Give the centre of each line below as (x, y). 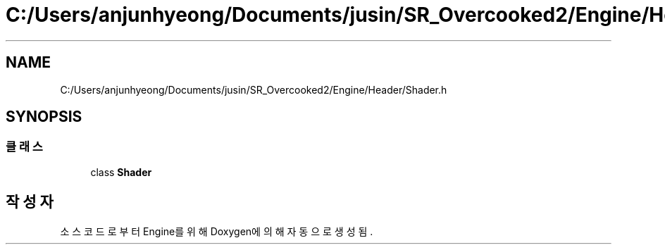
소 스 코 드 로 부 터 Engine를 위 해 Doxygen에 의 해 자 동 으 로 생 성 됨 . (217, 231)
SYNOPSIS (44, 117)
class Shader (121, 172)
